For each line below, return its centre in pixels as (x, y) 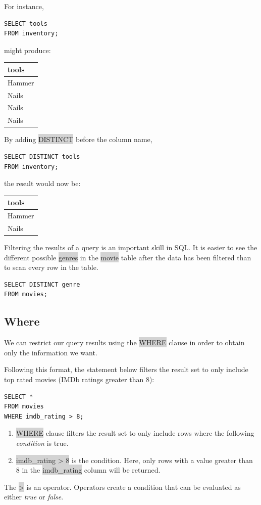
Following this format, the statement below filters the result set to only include (126, 369)
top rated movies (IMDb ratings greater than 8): (79, 379)
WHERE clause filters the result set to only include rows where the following (135, 433)
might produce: (28, 50)
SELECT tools (26, 24)
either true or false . (34, 497)
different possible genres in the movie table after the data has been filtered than (128, 257)
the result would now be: (42, 183)
